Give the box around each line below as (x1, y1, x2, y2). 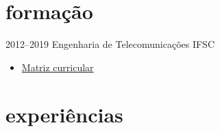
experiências (5, 100, 123, 128)
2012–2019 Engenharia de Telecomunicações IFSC (5, 37, 215, 51)
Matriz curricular (21, 60, 94, 74)
